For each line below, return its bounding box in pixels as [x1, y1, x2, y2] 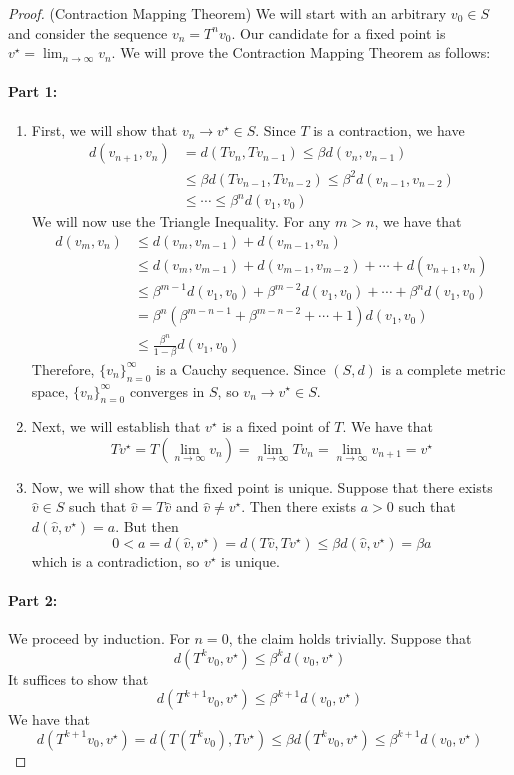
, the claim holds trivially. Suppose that [228, 628, 472, 649]
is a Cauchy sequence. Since [156, 358, 326, 379]
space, [31, 380, 69, 401]
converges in [129, 380, 205, 401]
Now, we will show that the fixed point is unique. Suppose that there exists [31, 476, 493, 497]
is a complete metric [381, 358, 506, 379]
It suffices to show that [8, 668, 149, 689]
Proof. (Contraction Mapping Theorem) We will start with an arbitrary [8, 3, 447, 23]
